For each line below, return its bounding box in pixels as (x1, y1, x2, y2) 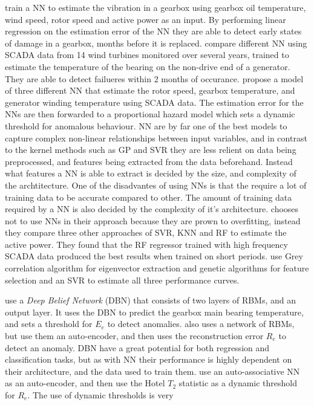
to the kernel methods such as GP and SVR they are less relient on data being (5, 143, 296, 156)
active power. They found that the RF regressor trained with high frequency (5, 238, 288, 250)
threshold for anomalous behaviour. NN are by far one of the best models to (5, 119, 287, 132)
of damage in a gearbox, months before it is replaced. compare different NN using (5, 36, 307, 49)
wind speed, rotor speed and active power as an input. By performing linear (5, 13, 286, 25)
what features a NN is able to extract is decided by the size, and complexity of (5, 167, 296, 180)
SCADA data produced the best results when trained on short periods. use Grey (5, 250, 303, 262)
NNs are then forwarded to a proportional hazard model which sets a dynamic (5, 108, 295, 120)
